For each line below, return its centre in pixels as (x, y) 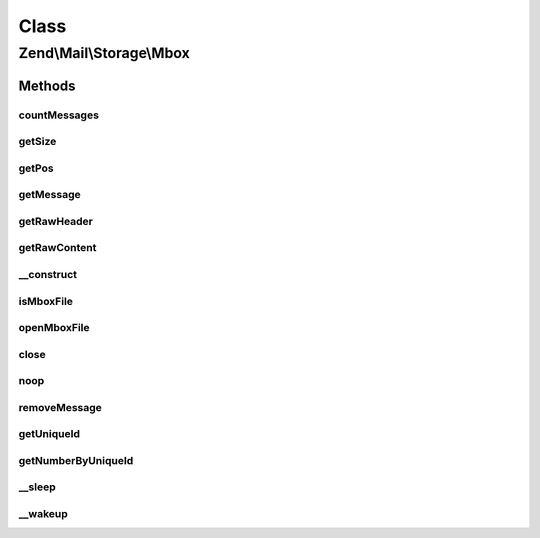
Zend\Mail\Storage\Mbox (104, 53)
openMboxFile (54, 328)
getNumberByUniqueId (76, 460)
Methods (47, 85)
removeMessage (60, 407)
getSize (37, 142)
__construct (48, 274)
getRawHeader (56, 221)
